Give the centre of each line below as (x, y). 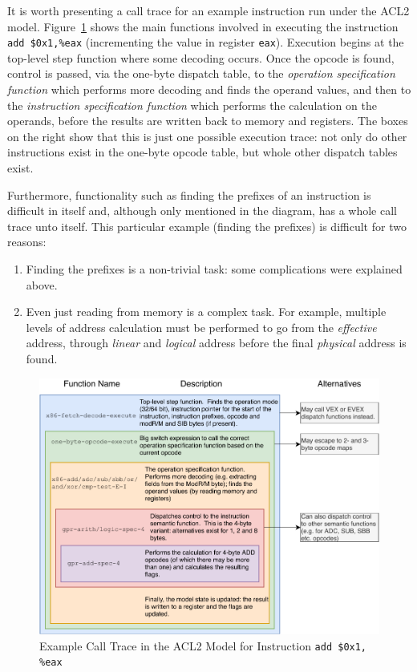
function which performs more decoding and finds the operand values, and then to (209, 89)
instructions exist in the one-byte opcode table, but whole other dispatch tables (202, 152)
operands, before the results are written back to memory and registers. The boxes (208, 121)
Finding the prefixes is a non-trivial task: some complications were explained (214, 268)
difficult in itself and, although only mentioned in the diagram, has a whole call (202, 211)
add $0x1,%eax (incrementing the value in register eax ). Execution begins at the (206, 42)
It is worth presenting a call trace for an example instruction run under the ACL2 (208, 10)
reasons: (27, 242)
